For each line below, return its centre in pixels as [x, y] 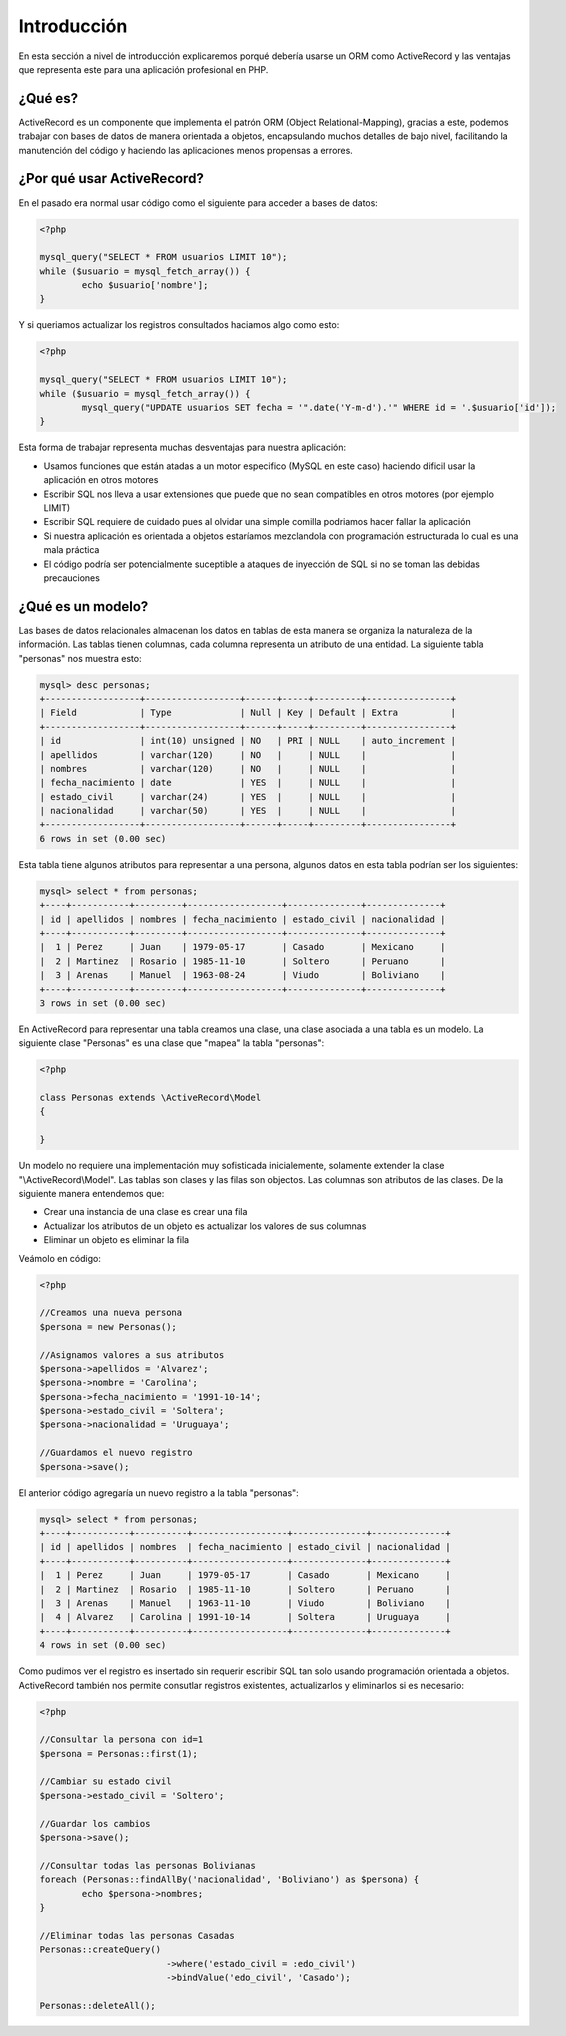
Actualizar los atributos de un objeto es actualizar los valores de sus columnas [205, 1226]
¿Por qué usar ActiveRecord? [111, 178]
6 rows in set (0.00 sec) [103, 838]
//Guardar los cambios [95, 1823]
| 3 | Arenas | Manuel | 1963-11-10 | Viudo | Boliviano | [245, 1603]
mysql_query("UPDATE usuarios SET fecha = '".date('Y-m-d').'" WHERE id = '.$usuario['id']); [319, 407]
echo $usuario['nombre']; [145, 285]
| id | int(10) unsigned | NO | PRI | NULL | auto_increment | [248, 741]
